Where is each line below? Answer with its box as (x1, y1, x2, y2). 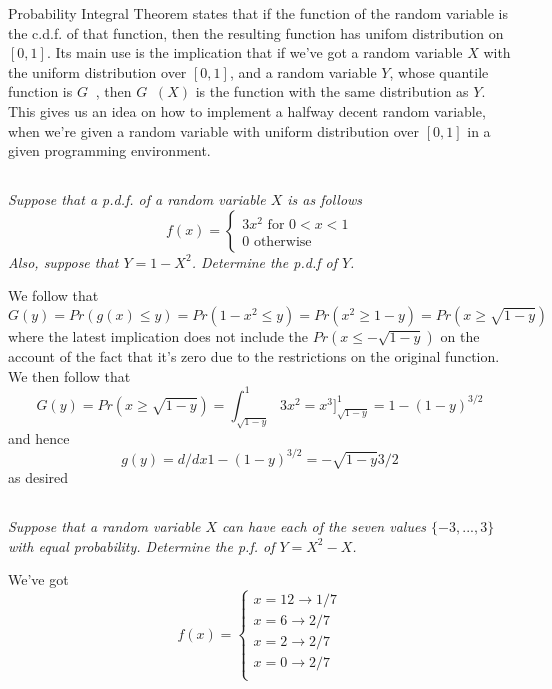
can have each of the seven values (222, 516, 427, 536)
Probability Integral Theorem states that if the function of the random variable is (8, 3, 508, 23)
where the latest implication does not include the (8, 325, 309, 346)
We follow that (8, 285, 99, 306)
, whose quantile (389, 61, 489, 82)
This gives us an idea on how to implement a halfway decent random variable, (8, 100, 486, 121)
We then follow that (8, 365, 131, 386)
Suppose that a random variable (8, 516, 201, 536)
